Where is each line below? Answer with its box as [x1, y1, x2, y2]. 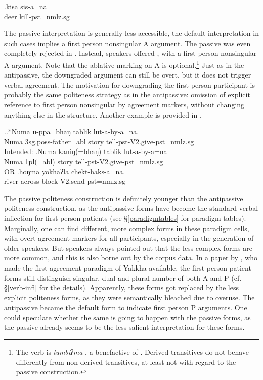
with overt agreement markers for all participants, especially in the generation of [4, 233, 254, 243]
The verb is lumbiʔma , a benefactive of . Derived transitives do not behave [16, 347, 249, 357]
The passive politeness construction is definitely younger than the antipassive [4, 193, 243, 203]
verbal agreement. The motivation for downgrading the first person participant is [4, 79, 255, 90]
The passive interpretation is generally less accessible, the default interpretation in [4, 28, 259, 39]
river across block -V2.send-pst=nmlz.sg [4, 176, 126, 186]
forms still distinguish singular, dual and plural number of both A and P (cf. [4, 272, 242, 283]
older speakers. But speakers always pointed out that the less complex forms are [4, 242, 252, 253]
